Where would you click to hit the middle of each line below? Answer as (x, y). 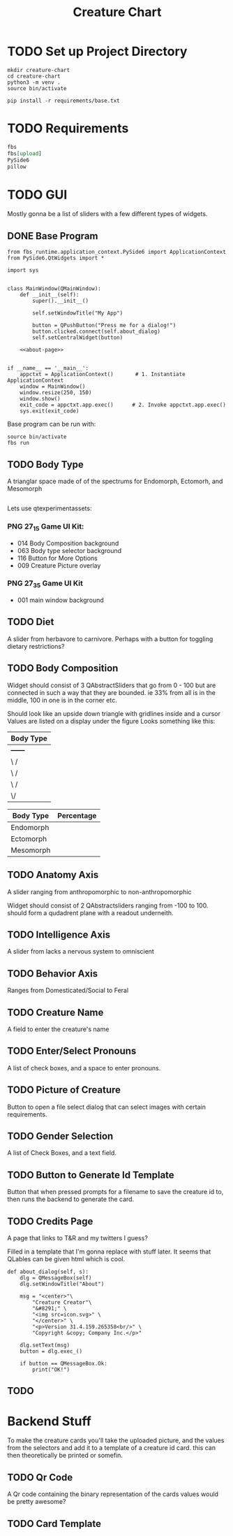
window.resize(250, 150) (56, 393)
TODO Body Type (45, 465)
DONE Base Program (53, 236)
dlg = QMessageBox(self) (56, 1278)
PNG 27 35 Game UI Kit (45, 584)
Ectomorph (29, 838)
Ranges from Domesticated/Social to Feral (68, 991)
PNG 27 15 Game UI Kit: (46, 527)
